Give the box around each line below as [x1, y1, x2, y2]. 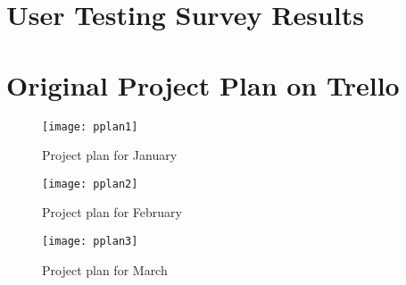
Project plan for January [42, 146, 178, 164]
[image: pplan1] [42, 120, 138, 133]
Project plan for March [42, 260, 168, 279]
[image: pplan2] [42, 177, 138, 190]
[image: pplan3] [42, 235, 138, 247]
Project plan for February [42, 203, 182, 222]
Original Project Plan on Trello [6, 66, 400, 103]
